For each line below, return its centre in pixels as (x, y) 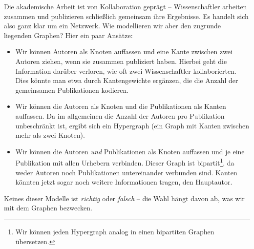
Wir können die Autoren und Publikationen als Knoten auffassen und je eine (130, 151)
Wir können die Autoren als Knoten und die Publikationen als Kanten (121, 106)
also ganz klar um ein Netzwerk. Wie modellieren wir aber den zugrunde (113, 26)
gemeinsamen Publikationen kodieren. (72, 90)
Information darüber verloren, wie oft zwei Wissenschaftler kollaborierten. (126, 71)
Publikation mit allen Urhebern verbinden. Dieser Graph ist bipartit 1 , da (125, 162)
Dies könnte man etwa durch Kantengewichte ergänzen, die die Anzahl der (127, 80)
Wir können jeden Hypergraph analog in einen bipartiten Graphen (115, 231)
